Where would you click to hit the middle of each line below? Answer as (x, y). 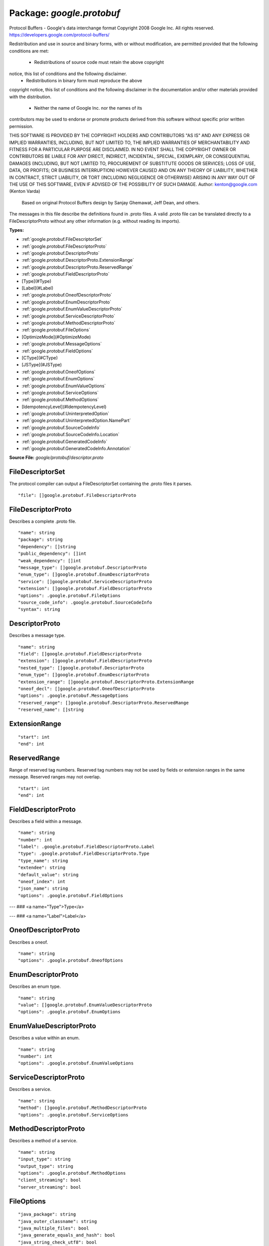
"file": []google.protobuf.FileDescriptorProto (77, 495)
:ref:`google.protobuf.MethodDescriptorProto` (68, 323)
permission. (21, 126)
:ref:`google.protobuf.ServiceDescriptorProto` (68, 316)
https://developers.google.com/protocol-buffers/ (59, 34)
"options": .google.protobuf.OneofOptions (71, 960)
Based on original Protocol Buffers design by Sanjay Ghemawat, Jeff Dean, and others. (111, 202)
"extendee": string (42, 868)
